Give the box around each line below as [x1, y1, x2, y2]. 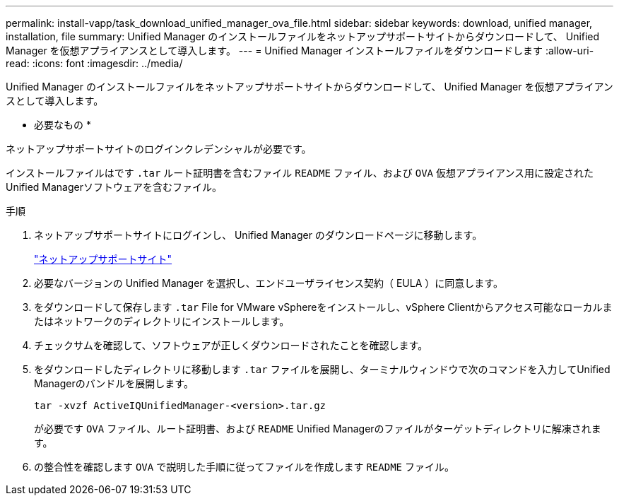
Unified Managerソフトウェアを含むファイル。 [6, 181, 222, 193]
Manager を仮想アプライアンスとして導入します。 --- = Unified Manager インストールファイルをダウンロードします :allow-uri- [6, 45, 594, 57]
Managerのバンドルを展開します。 [34, 377, 194, 389]
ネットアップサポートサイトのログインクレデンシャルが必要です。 [6, 143, 312, 155]
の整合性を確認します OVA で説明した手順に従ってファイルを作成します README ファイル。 [34, 461, 454, 473]
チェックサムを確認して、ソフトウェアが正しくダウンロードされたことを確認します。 [34, 339, 428, 351]
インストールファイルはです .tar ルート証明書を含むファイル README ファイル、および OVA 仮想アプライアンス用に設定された [6, 167, 594, 179]
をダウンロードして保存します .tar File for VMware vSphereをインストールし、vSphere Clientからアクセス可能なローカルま [34, 301, 613, 313]
